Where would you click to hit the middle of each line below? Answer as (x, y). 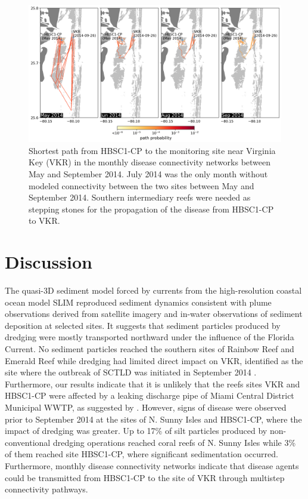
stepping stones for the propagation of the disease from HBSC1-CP (151, 209)
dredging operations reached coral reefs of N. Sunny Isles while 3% (174, 442)
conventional (28, 442)
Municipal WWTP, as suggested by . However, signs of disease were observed (146, 407)
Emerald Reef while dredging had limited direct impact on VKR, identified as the (154, 360)
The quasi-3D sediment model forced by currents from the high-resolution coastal (153, 290)
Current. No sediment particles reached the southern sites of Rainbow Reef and (150, 349)
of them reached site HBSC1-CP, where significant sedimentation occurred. (141, 454)
